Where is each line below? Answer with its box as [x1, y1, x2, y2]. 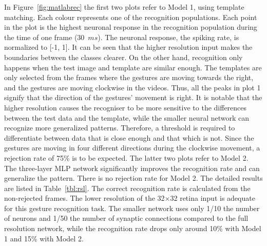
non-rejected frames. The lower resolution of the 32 [4, 193, 165, 203]
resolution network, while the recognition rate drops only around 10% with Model [4, 223, 261, 234]
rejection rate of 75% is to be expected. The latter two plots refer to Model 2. [4, 152, 249, 163]
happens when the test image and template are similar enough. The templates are [4, 62, 262, 72]
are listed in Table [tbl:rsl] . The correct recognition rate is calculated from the [4, 182, 251, 193]
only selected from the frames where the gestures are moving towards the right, [4, 72, 254, 83]
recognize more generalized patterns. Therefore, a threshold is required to [4, 122, 235, 133]
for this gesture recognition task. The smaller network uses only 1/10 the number [4, 202, 260, 213]
